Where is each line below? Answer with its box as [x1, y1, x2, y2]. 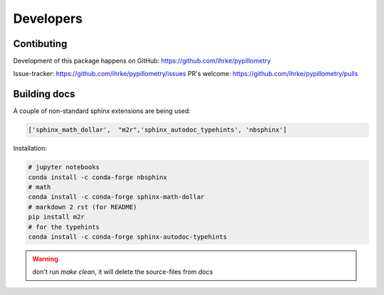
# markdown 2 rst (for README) [28, 203, 138, 211]
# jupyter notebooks [28, 163, 100, 171]
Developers [13, 11, 83, 26]
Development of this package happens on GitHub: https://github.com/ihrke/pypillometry [13, 57, 271, 65]
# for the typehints [28, 222, 100, 231]
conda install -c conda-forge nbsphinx [28, 173, 167, 181]
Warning [32, 254, 58, 263]
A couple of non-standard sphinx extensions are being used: [13, 107, 191, 115]
